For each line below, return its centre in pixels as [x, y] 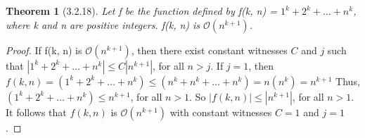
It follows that [36, 112]
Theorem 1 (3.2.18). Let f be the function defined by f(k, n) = [141, 11]
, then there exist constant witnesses [209, 50]
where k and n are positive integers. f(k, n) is [103, 24]
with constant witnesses [221, 112]
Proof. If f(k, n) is [44, 50]
